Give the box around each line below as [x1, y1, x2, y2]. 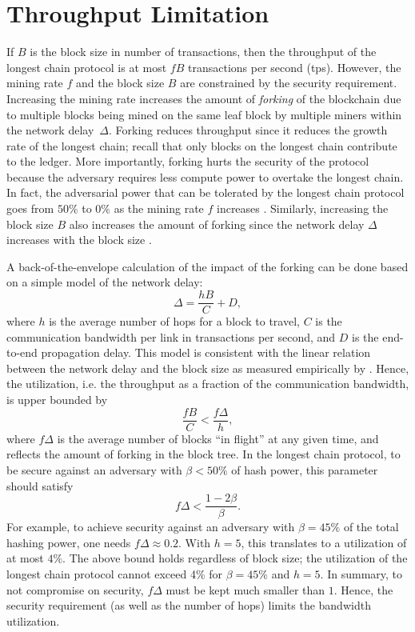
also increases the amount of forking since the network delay [69, 215, 365, 232]
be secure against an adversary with [6, 461, 182, 478]
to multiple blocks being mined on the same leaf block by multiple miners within [6, 106, 402, 122]
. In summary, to [320, 565, 403, 582]
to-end [6, 344, 38, 361]
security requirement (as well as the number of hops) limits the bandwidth [6, 597, 371, 614]
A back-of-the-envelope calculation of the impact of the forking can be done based [6, 258, 409, 274]
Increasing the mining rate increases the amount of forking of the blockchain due [6, 90, 401, 106]
